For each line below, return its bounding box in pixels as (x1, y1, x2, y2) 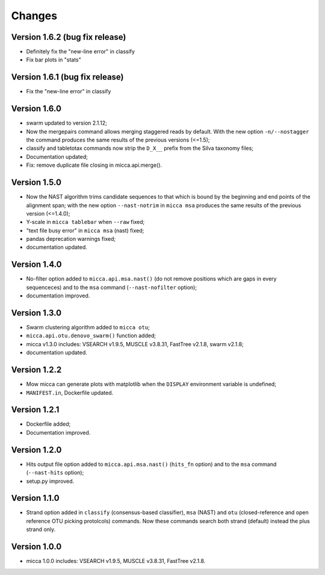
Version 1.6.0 (11, 104, 61, 114)
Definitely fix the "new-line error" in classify (26, 48, 135, 55)
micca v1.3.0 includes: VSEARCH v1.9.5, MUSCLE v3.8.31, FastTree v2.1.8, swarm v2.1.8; (26, 340, 244, 347)
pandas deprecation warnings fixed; (26, 235, 116, 243)
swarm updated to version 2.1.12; (26, 119, 108, 126)
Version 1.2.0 (11, 444, 62, 455)
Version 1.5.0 (11, 178, 61, 188)
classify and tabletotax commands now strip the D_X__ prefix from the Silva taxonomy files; (26, 145, 254, 152)
